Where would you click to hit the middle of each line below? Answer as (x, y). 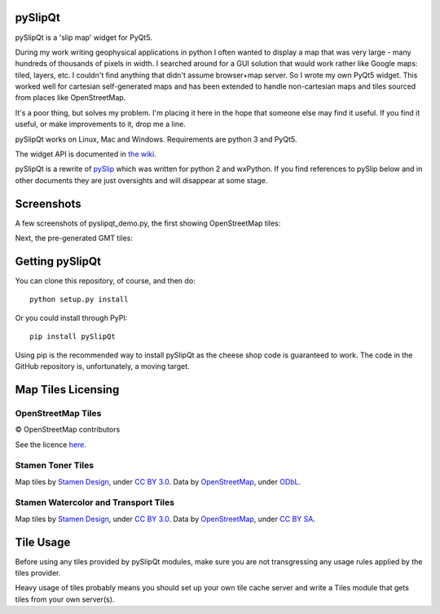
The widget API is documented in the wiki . (86, 154)
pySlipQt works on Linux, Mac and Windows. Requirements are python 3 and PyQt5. (156, 139)
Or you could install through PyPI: (71, 318)
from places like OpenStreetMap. (70, 98)
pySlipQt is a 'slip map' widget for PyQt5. (84, 37)
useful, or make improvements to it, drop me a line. (101, 124)
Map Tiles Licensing (67, 390)
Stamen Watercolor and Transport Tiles (95, 502)
